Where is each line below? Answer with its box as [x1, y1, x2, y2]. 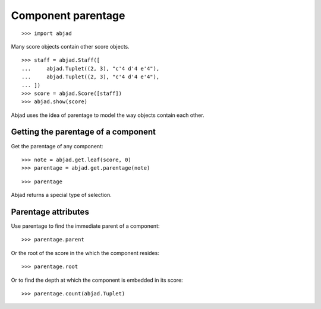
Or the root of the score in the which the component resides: [11, 249, 160, 256]
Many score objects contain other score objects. [11, 43, 130, 50]
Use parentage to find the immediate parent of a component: [11, 222, 160, 230]
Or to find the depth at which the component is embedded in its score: [11, 276, 184, 283]
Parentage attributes [11, 206, 89, 216]
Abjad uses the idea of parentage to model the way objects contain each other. [11, 112, 204, 119]
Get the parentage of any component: [11, 142, 103, 149]
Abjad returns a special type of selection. [11, 192, 112, 199]
